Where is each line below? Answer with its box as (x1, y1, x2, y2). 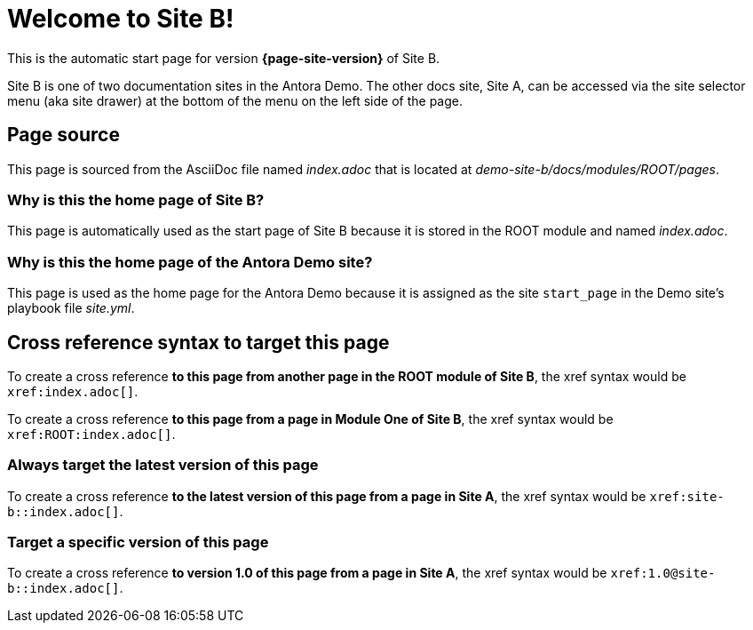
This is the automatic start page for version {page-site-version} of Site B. (7, 50, 440, 66)
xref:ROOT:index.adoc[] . (7, 426, 176, 442)
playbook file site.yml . (7, 300, 135, 316)
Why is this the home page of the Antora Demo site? (7, 252, 373, 271)
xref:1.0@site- (610, 566, 716, 581)
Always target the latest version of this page (7, 456, 319, 474)
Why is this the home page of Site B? (7, 190, 265, 209)
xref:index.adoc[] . (7, 383, 139, 399)
